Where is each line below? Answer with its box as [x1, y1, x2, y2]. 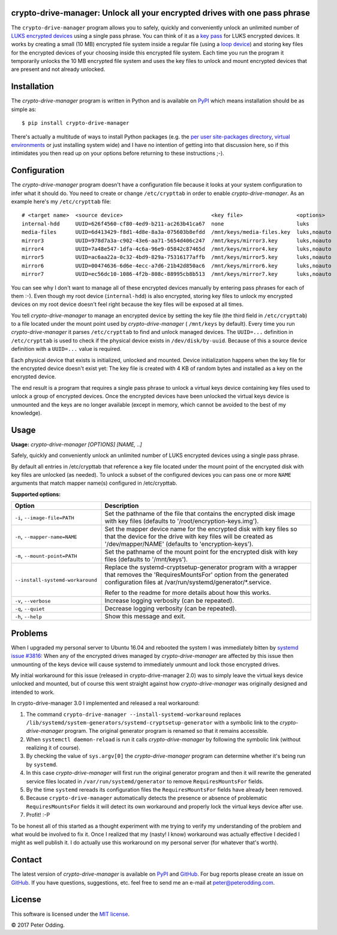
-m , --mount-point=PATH [14, 552, 77, 560]
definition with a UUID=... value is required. [11, 345, 122, 353]
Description [104, 501, 139, 510]
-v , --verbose [14, 597, 51, 605]
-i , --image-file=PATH [14, 513, 74, 522]
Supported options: [11, 491, 61, 498]
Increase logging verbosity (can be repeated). [104, 597, 234, 605]
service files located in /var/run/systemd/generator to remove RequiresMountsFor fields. [26, 777, 264, 785]
